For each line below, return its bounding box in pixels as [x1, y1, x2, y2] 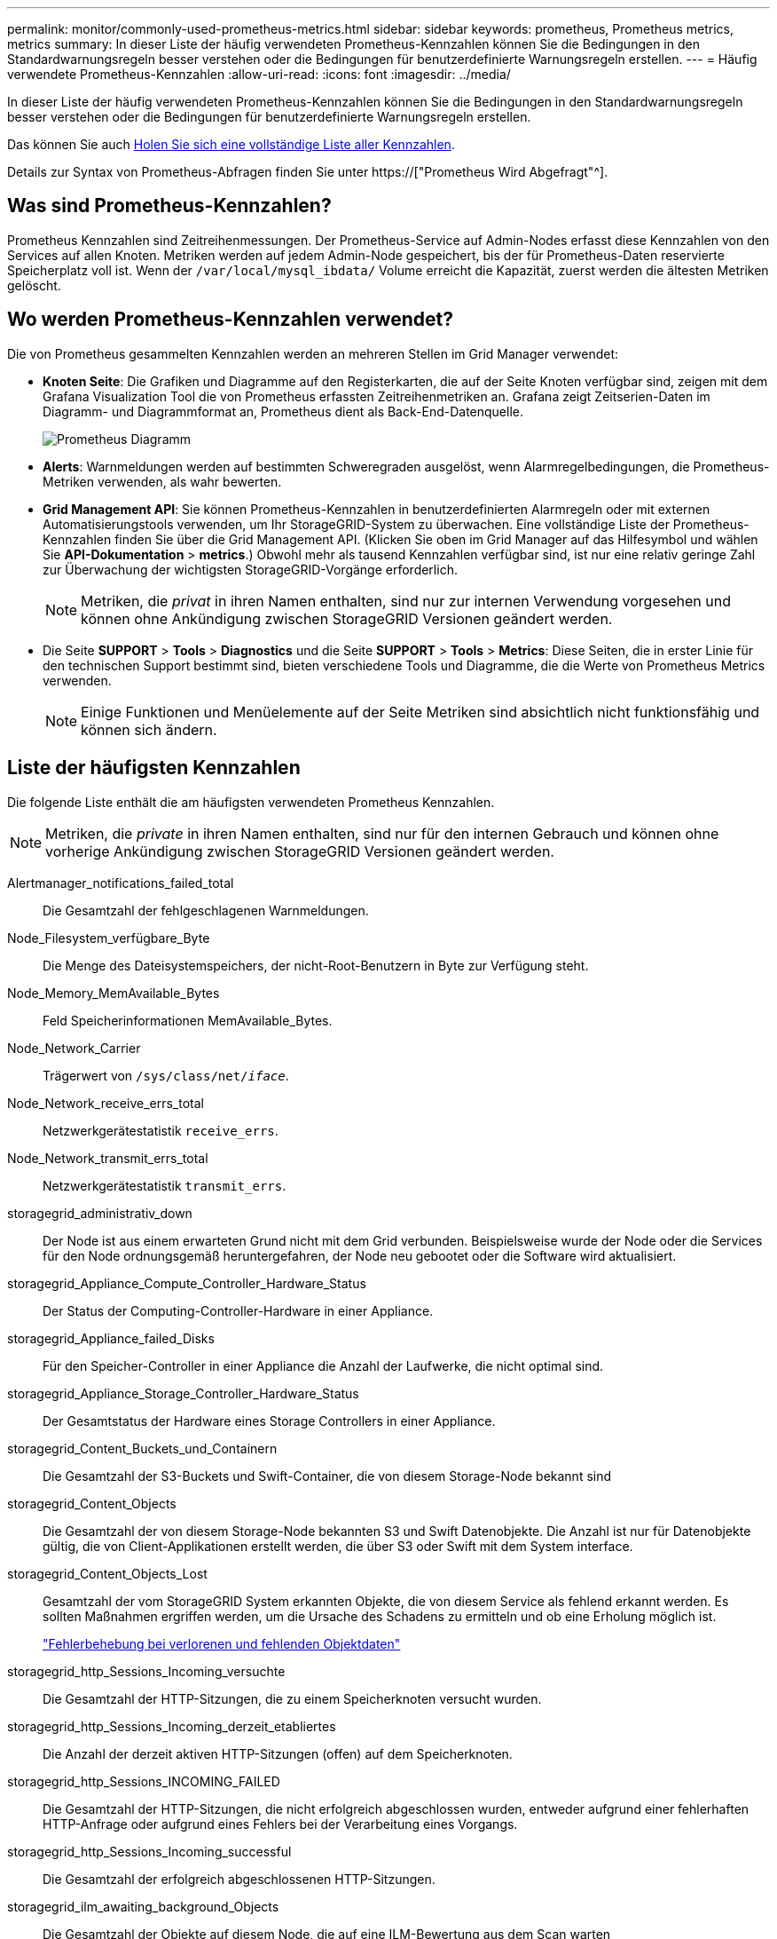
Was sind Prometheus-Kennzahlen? [7, 194, 332, 218]
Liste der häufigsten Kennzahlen [7, 756, 301, 780]
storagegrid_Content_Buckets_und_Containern [7, 1440, 278, 1456]
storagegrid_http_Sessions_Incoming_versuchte [7, 1663, 286, 1679]
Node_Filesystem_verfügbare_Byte [7, 930, 210, 946]
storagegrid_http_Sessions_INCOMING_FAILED [7, 1773, 280, 1789]
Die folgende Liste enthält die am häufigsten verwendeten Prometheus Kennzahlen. [7, 794, 495, 810]
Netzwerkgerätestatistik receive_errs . [43, 1122, 279, 1138]
